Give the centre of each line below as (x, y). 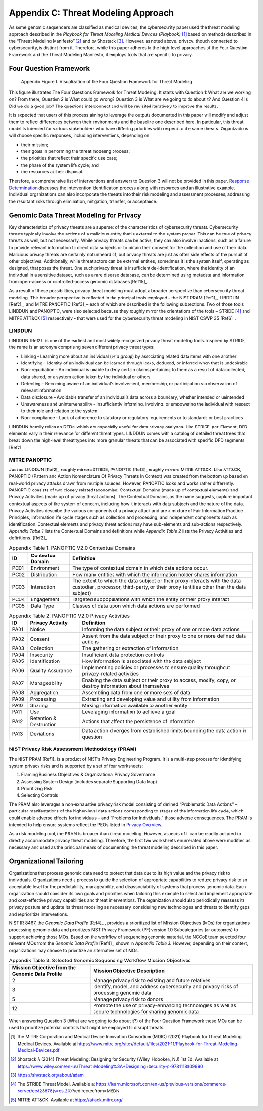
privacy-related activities (110, 673)
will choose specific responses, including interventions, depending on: (80, 136)
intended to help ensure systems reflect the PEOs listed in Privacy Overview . (86, 825)
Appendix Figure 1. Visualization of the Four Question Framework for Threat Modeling (107, 81)
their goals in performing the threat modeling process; (75, 151)
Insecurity (41, 655)
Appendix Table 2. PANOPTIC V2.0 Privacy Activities (69, 616)
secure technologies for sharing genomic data (146, 1012)
